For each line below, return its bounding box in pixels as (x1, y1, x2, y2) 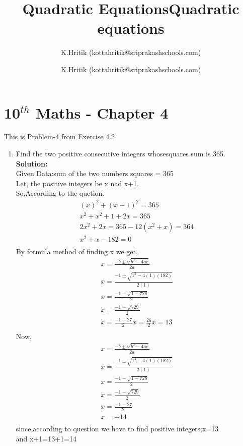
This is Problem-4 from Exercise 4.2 (4, 131, 115, 142)
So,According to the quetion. (16, 188, 105, 198)
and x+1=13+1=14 (16, 433, 76, 443)
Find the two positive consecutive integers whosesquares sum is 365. (16, 148, 225, 159)
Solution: (16, 158, 48, 169)
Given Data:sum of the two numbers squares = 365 (16, 168, 174, 179)
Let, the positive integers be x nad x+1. (16, 178, 139, 188)
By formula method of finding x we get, (16, 246, 138, 256)
